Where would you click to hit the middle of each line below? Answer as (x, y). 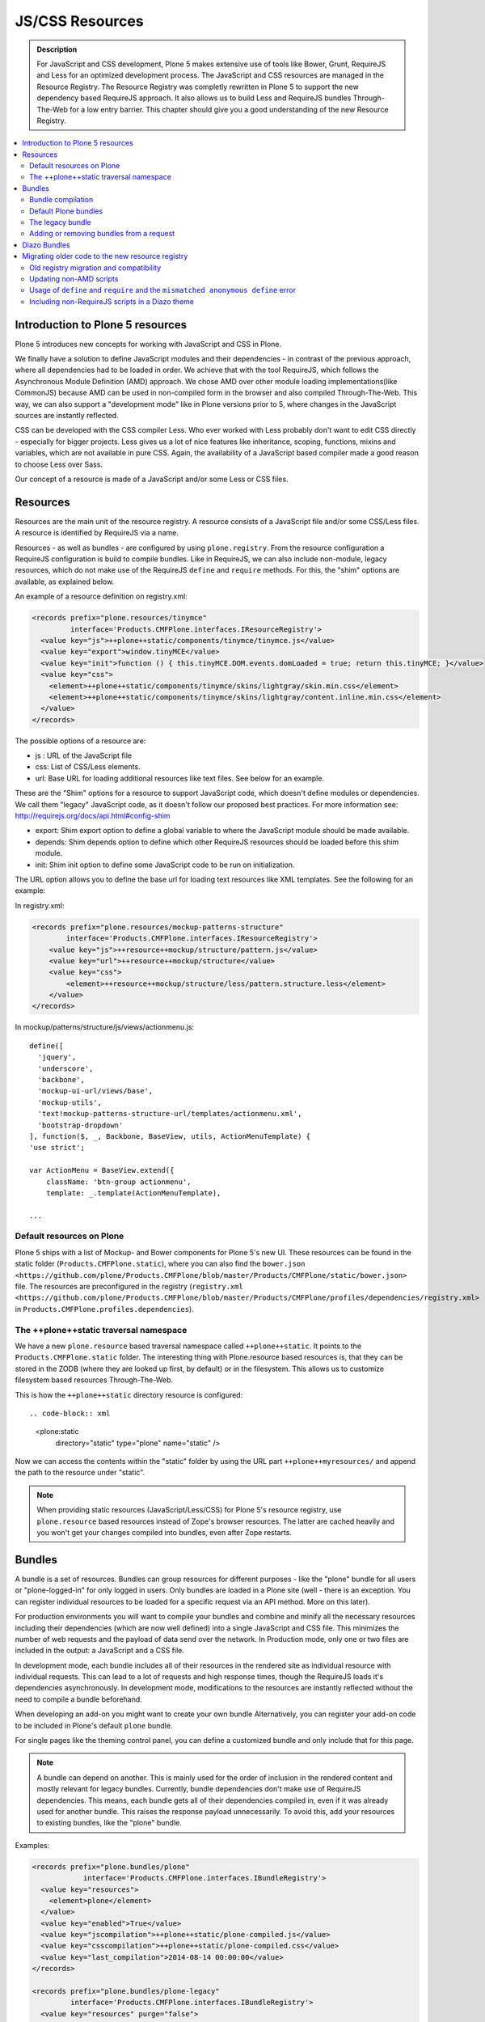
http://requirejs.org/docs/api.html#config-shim (93, 816)
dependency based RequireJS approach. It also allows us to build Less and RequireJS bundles (194, 98)
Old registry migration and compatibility (95, 268)
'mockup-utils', (70, 1102)
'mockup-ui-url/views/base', (95, 1091)
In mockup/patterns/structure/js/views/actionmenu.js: (104, 1027)
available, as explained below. (65, 582)
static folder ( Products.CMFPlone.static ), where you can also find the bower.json (160, 1264)
